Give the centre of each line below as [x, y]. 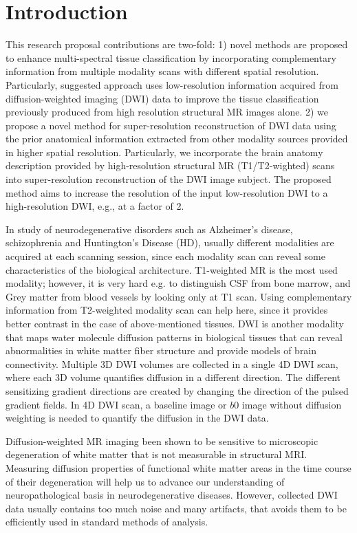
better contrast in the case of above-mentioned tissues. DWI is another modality [175, 323]
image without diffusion [292, 404]
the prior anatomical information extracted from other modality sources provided [177, 139]
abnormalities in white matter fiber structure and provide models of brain [161, 350]
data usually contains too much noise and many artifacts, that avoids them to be [176, 508]
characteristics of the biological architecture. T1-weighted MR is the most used [172, 269]
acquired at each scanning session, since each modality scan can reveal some [165, 256]
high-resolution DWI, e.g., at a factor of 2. [95, 206]
